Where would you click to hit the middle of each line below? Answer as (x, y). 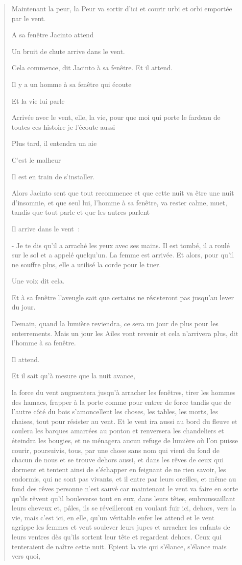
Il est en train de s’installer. (53, 176)
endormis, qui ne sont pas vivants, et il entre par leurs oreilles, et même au (124, 479)
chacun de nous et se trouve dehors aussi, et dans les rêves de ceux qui (117, 460)
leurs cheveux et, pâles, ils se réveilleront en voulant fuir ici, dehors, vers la (124, 508)
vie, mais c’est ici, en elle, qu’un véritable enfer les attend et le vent (113, 517)
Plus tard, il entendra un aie (54, 143)
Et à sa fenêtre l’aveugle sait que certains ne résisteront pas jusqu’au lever (123, 297)
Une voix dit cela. (38, 281)
